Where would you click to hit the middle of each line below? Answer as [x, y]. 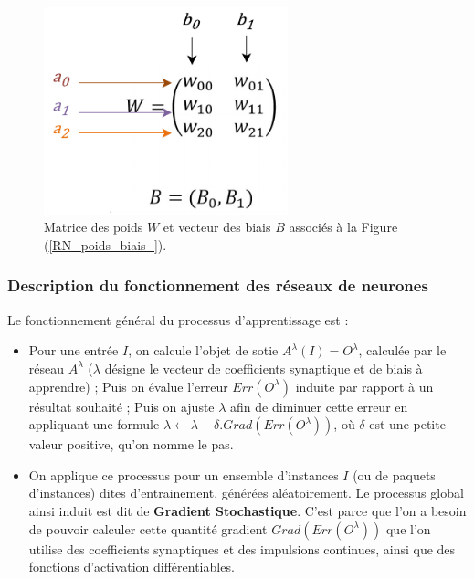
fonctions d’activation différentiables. [132, 567]
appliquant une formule [94, 424]
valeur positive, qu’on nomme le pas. [131, 444]
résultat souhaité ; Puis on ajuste [121, 406]
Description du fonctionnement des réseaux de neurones [218, 285]
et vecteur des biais [217, 227]
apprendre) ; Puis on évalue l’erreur [128, 386]
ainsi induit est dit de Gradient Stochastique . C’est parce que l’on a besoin [248, 510]
